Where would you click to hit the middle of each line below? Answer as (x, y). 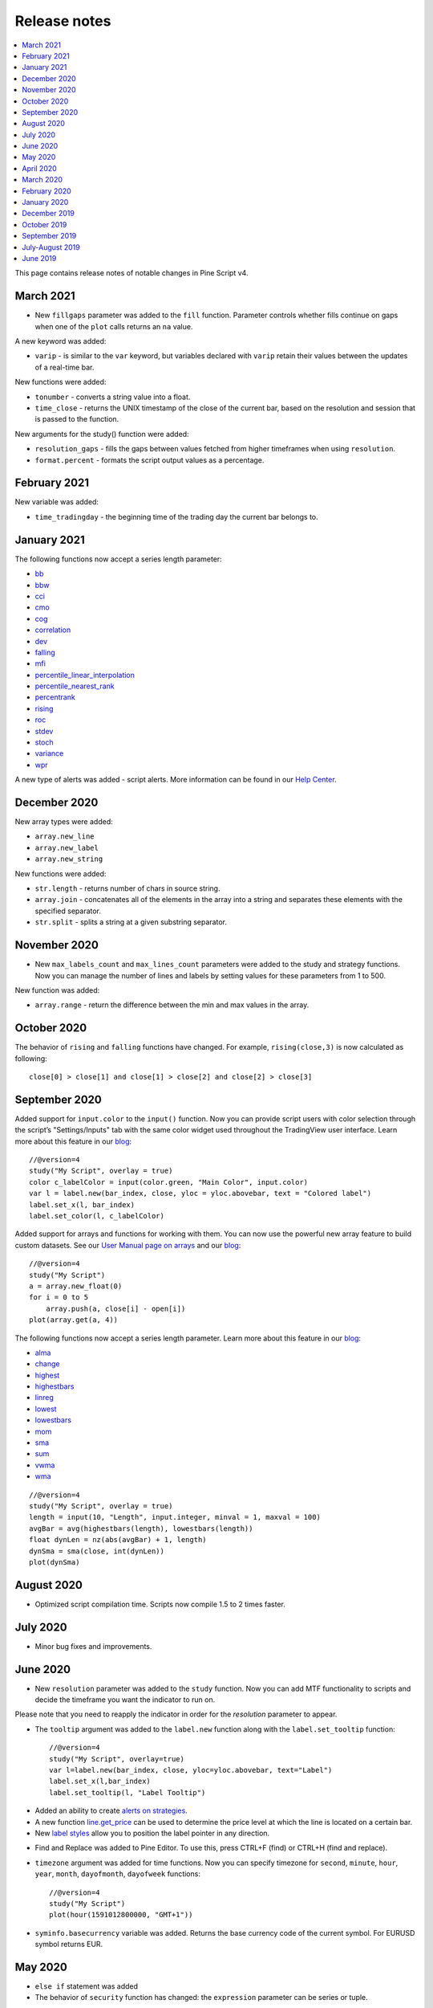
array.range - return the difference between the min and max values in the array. (172, 1005)
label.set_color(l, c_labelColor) (97, 1216)
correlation (53, 630)
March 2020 (42, 180)
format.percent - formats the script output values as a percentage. (150, 460)
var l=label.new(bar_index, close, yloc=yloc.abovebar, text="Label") (191, 1770)
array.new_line (65, 837)
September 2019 (49, 236)
